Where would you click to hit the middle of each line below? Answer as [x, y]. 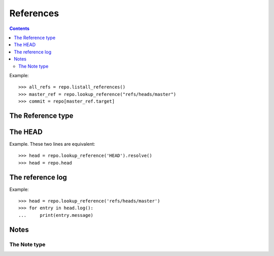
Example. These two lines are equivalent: [52, 144]
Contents [20, 28]
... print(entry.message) [56, 215]
